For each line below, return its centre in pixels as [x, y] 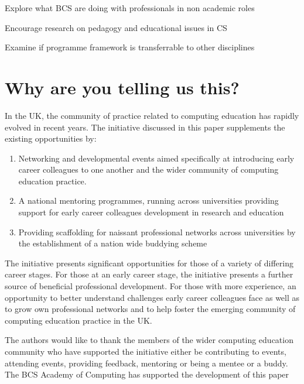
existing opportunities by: [51, 138]
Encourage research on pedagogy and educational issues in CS [116, 27]
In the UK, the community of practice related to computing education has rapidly [152, 115]
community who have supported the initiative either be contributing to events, [146, 351]
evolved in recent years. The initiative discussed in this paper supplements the [145, 127]
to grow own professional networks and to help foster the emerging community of [150, 309]
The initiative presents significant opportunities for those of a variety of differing [149, 263]
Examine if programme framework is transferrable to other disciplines [130, 47]
